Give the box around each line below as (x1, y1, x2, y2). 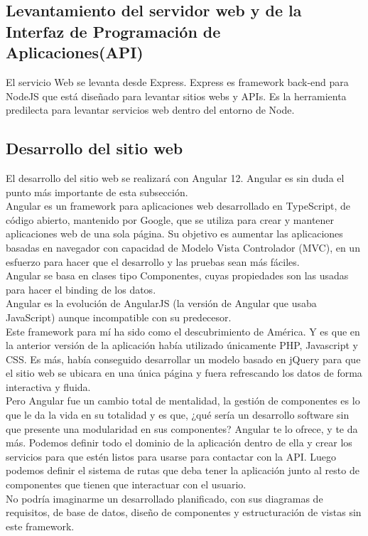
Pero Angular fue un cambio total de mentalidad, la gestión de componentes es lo (6, 393, 360, 408)
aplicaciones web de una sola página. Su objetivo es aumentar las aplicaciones (6, 226, 343, 241)
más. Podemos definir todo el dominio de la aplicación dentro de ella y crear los (6, 435, 352, 450)
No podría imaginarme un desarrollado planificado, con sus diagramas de (6, 491, 323, 505)
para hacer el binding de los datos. (6, 282, 156, 296)
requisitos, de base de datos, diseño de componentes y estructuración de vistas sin (6, 505, 362, 520)
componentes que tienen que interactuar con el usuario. (6, 477, 247, 492)
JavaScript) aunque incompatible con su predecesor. (6, 309, 232, 324)
